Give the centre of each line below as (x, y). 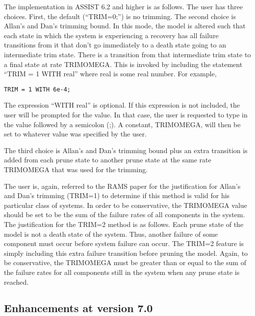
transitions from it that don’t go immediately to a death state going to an (115, 45)
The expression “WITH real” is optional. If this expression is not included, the (122, 105)
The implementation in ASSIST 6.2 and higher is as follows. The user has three (123, 6)
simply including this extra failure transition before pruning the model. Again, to (126, 253)
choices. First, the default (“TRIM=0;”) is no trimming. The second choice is (120, 16)
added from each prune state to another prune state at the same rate (108, 160)
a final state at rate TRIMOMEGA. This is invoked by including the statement (123, 64)
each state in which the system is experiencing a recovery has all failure (111, 35)
